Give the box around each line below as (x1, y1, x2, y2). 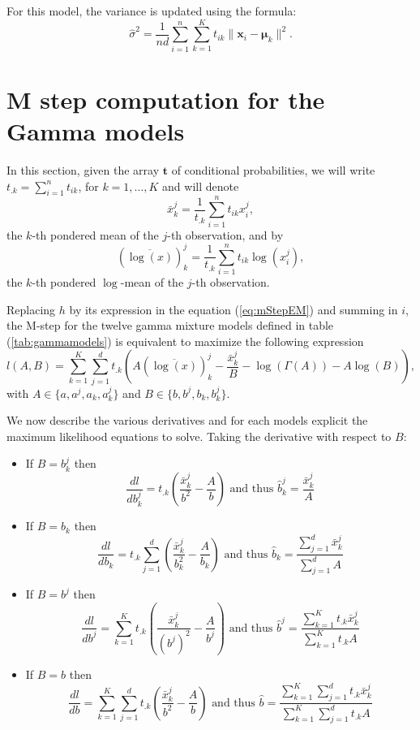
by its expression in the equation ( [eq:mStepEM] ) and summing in (69, 300, 398, 317)
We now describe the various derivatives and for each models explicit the (6, 412, 368, 429)
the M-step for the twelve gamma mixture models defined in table (6, 317, 334, 334)
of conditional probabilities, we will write (171, 162, 375, 179)
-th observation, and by (167, 226, 284, 243)
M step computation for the (6, 82, 325, 115)
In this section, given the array (6, 162, 160, 179)
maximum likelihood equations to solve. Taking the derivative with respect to (6, 427, 392, 444)
